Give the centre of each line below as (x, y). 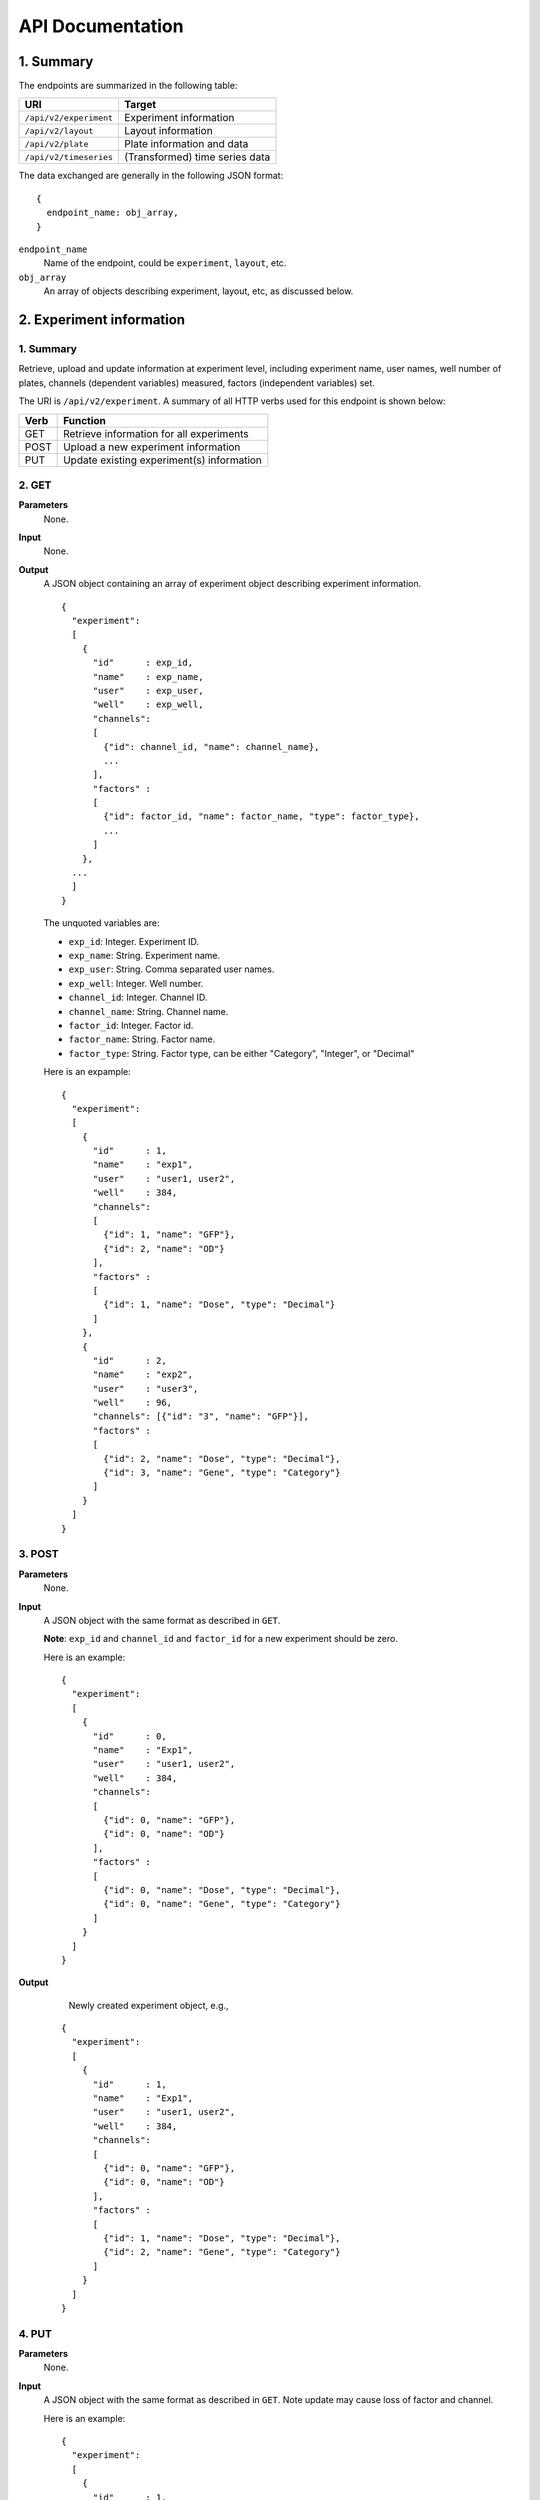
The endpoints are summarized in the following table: (128, 86)
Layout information (169, 131)
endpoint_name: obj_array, (112, 213)
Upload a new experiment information (152, 447)
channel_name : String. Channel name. (148, 1011)
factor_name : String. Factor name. (142, 1039)
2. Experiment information (101, 319)
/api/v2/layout (59, 130)
